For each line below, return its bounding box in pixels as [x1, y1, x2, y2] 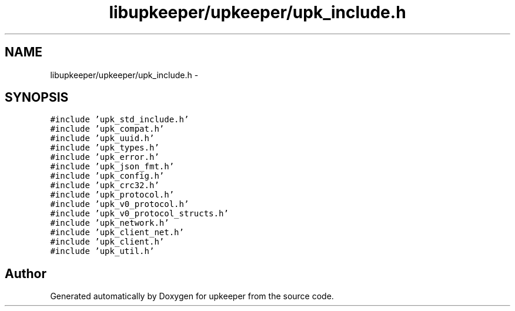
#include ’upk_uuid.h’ [50, 133, 155, 143]
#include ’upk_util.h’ [50, 246, 155, 256]
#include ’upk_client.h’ [50, 237, 165, 247]
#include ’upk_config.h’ [50, 171, 165, 181]
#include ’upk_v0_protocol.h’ [50, 199, 189, 209]
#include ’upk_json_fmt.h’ [50, 162, 175, 172]
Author [5, 266, 46, 281]
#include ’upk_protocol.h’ [50, 190, 175, 200]
